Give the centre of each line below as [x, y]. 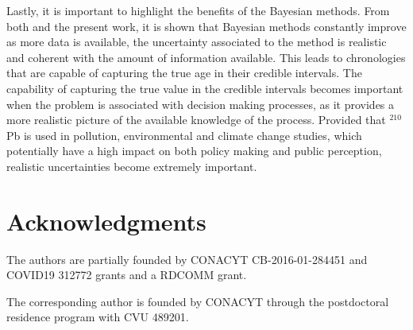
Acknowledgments [106, 221]
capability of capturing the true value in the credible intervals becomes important [205, 88]
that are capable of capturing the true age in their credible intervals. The [184, 73]
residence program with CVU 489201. [98, 317]
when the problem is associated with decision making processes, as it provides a [201, 104]
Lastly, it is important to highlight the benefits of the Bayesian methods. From [198, 10]
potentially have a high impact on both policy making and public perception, [194, 151]
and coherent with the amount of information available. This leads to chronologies [206, 57]
